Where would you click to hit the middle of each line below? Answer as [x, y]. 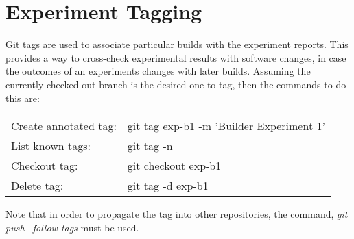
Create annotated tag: [64, 126]
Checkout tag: [45, 166]
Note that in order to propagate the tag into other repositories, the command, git [177, 214]
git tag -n [150, 146]
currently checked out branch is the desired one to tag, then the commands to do [176, 84]
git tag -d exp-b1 [168, 186]
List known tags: [51, 146]
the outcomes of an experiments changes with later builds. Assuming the [158, 71]
